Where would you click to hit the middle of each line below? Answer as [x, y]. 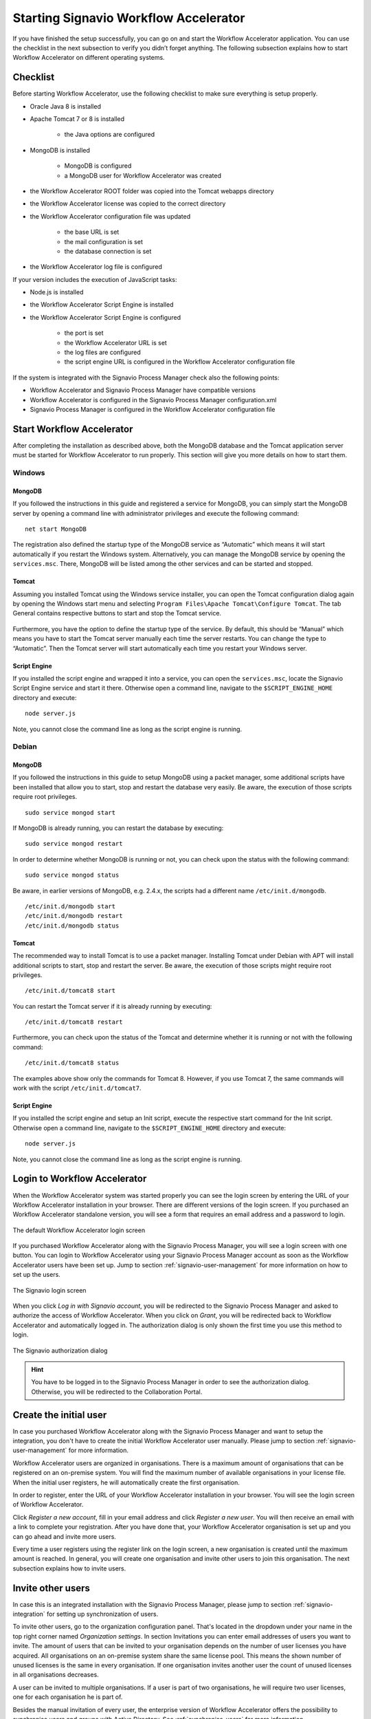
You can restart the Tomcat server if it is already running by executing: [112, 1006]
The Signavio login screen [49, 1290]
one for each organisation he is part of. [68, 1697]
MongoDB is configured [98, 166]
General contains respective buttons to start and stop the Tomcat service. [117, 613]
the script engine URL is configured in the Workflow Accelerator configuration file [180, 362]
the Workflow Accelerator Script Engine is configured [105, 317]
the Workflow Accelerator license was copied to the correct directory [128, 204]
